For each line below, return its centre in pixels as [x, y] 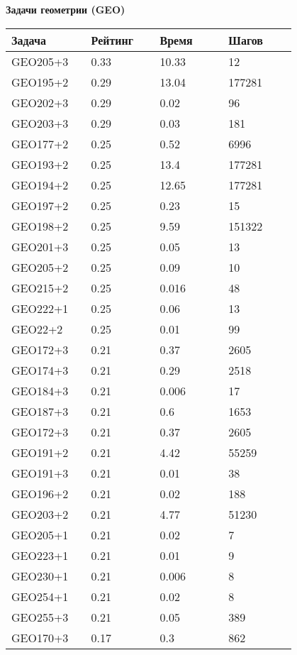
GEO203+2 [40, 514]
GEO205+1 [40, 534]
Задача [29, 40]
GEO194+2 [40, 185]
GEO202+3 [40, 102]
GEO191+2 [40, 452]
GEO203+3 [40, 123]
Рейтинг [112, 40]
